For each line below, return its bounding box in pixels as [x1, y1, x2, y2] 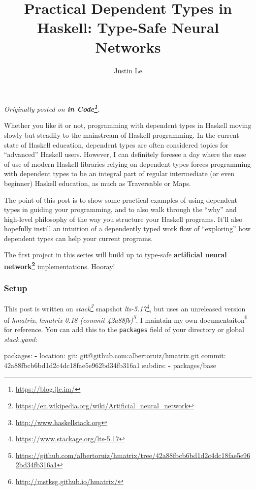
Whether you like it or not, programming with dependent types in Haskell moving [4, 120, 252, 130]
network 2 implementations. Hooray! [4, 260, 115, 271]
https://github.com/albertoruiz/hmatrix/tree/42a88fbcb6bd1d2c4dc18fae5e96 [15, 450, 251, 460]
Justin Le [114, 65, 142, 75]
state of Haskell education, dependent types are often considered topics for [4, 139, 228, 150]
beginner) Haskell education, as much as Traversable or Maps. [4, 178, 191, 188]
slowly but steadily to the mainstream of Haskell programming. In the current [4, 129, 239, 140]
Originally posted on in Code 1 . [4, 102, 100, 114]
